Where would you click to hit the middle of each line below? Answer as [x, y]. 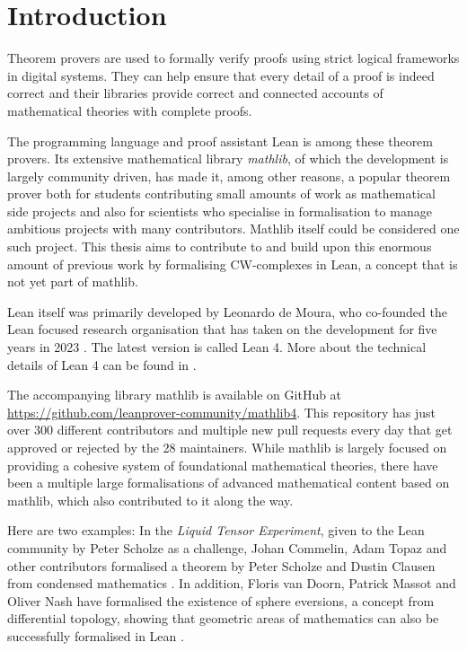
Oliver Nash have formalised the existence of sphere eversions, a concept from [221, 600]
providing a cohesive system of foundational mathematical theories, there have [223, 465]
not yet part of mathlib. [73, 282]
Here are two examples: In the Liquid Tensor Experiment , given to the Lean [216, 530]
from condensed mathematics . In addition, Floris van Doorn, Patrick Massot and [232, 583]
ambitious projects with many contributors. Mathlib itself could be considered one [233, 229]
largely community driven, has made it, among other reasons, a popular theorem [229, 176]
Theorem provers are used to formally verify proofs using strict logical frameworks [233, 58]
